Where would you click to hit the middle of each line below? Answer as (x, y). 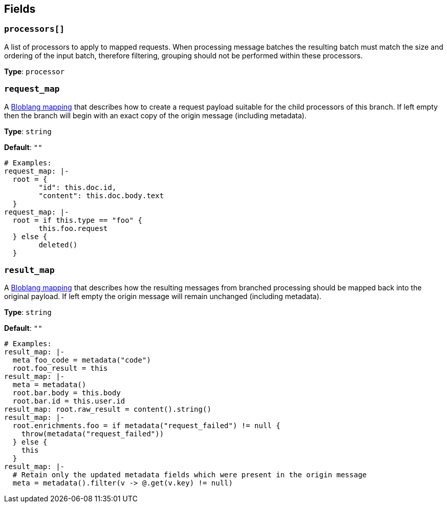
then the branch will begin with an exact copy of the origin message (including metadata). (155, 115)
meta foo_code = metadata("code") (82, 360)
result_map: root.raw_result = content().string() (108, 409)
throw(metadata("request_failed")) (92, 434)
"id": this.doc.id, (78, 187)
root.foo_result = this (60, 368)
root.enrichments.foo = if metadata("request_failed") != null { (146, 426)
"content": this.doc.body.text (101, 195)
